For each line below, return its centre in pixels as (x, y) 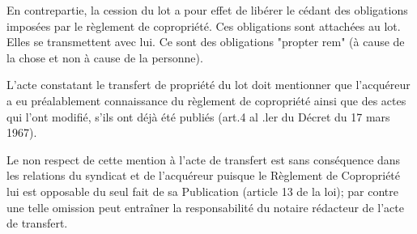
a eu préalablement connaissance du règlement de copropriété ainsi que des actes (206, 100)
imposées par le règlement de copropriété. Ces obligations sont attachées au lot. (204, 26)
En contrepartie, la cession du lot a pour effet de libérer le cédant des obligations (207, 10)
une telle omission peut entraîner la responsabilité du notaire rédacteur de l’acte (205, 207)
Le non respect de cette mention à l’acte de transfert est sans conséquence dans (204, 159)
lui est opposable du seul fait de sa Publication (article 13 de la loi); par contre (203, 191)
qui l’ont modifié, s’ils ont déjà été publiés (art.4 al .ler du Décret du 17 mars (198, 116)
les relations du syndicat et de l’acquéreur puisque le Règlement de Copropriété (204, 175)
